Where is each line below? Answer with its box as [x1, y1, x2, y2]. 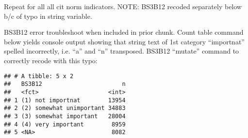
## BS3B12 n [4, 81, 126, 88]
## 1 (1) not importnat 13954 [4, 97, 126, 104]
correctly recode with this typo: [4, 55, 98, 65]
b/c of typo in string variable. [4, 11, 92, 21]
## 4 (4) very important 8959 [4, 121, 126, 128]
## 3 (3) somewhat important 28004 [4, 112, 126, 120]
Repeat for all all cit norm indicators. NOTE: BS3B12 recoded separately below [4, 1, 242, 11]
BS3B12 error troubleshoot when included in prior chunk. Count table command [4, 27, 244, 37]
